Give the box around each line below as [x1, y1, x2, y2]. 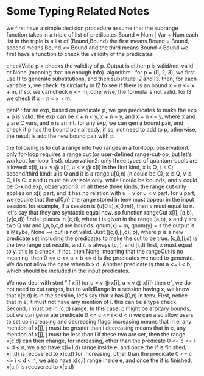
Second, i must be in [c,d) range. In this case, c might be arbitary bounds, [6, 305, 191, 312]
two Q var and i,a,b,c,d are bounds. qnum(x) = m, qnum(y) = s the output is [6, 221, 195, 229]
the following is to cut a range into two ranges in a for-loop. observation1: [6, 144, 190, 151]
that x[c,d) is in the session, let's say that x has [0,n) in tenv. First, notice [6, 291, 188, 299]
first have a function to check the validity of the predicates [6, 50, 153, 57]
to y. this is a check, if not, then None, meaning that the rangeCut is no [6, 247, 184, 255]
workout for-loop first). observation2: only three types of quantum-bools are [6, 157, 198, 164]
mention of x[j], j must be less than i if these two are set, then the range [6, 330, 186, 338]
